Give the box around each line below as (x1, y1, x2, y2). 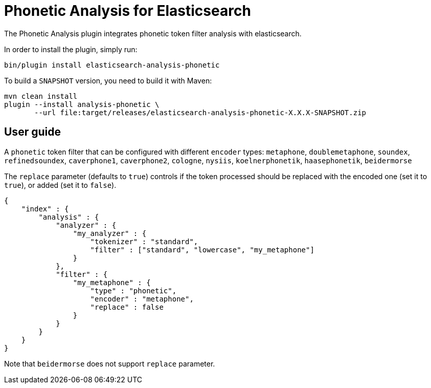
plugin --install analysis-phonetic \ (4, 100, 160, 109)
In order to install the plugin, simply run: (4, 45, 138, 54)
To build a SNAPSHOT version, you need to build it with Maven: (4, 76, 212, 85)
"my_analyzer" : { (73, 229, 147, 238)
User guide (4, 125, 61, 139)
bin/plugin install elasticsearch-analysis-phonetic (4, 60, 220, 69)
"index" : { (21, 204, 69, 213)
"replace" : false (90, 303, 164, 311)
